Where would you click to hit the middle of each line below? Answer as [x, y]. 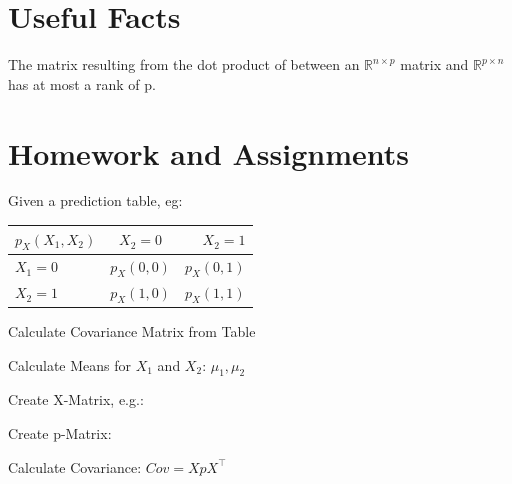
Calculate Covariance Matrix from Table [132, 330]
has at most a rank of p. [82, 83]
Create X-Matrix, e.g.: [76, 399]
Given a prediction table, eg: [95, 200]
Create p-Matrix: [60, 432]
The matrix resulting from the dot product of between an [184, 64]
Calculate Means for [70, 364]
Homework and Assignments [208, 152]
